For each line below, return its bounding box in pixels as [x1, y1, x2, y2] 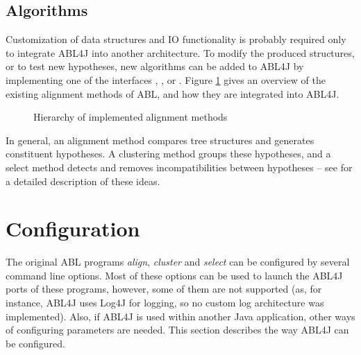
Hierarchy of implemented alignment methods [33, 110, 228, 124]
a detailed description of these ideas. [6, 173, 160, 188]
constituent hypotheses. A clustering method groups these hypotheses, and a [6, 146, 331, 161]
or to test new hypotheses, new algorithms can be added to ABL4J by [6, 59, 304, 73]
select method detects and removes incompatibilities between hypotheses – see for [6, 159, 353, 174]
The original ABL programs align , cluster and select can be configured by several [6, 254, 350, 269]
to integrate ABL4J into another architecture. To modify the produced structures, [6, 45, 355, 60]
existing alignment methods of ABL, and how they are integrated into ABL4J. [6, 86, 339, 101]
